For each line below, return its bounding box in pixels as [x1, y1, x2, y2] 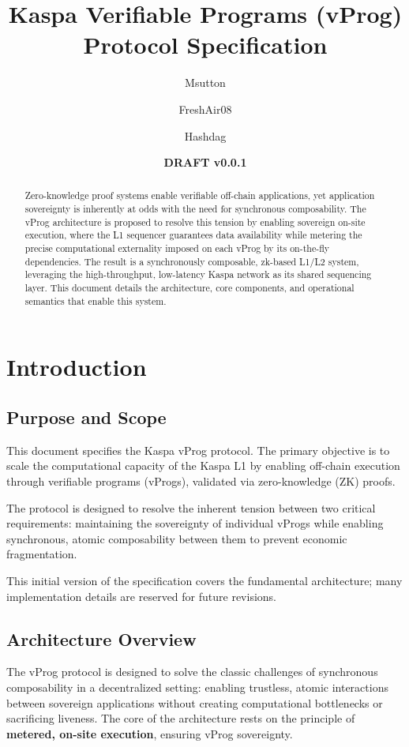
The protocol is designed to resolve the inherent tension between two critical [6, 499, 376, 516]
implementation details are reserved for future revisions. [6, 587, 276, 604]
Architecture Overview [6, 626, 197, 651]
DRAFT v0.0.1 [163, 154, 247, 171]
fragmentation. [6, 546, 77, 562]
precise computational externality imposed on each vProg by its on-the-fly [24, 242, 330, 255]
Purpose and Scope [6, 404, 167, 429]
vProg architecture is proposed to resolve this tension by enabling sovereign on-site [24, 215, 366, 228]
